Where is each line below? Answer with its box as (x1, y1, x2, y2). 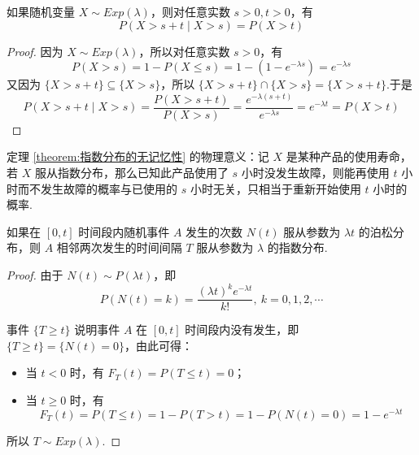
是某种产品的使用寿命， (286, 148, 412, 165)
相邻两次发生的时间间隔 (56, 239, 182, 256)
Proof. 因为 (7, 42, 63, 59)
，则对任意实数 (150, 3, 230, 19)
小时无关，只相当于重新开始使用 (190, 180, 361, 197)
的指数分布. (267, 239, 328, 256)
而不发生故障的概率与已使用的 (17, 180, 177, 197)
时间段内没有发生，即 (185, 321, 299, 338)
